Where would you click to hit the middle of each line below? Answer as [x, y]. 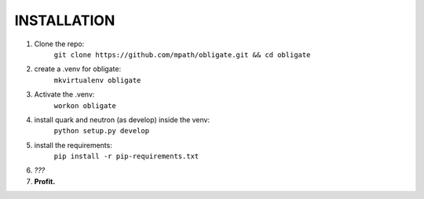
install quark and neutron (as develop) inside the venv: [122, 119]
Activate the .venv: [64, 95]
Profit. [45, 181]
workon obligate [85, 105]
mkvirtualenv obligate [97, 80]
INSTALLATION [65, 20]
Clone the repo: [59, 44]
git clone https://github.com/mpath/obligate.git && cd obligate [182, 54]
